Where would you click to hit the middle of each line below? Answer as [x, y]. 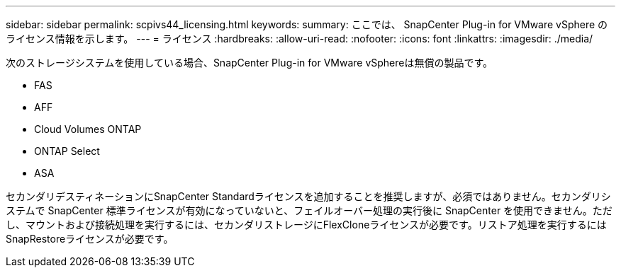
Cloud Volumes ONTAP [88, 129]
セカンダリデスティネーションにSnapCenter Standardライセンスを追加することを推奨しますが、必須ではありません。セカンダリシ [308, 196]
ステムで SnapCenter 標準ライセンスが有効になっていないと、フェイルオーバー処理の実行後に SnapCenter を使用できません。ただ [309, 210]
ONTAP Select [67, 151]
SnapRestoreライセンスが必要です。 [90, 239]
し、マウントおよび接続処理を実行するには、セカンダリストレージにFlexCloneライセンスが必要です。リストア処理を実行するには [306, 225]
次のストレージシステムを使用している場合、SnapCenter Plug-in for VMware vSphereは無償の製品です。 [250, 63]
